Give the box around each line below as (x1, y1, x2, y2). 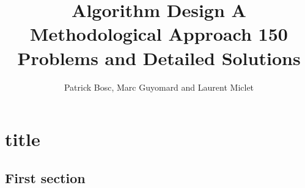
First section (5, 168, 86, 187)
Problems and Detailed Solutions (17, 45, 301, 70)
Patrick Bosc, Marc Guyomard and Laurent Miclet (64, 80, 254, 93)
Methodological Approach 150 (30, 21, 288, 46)
